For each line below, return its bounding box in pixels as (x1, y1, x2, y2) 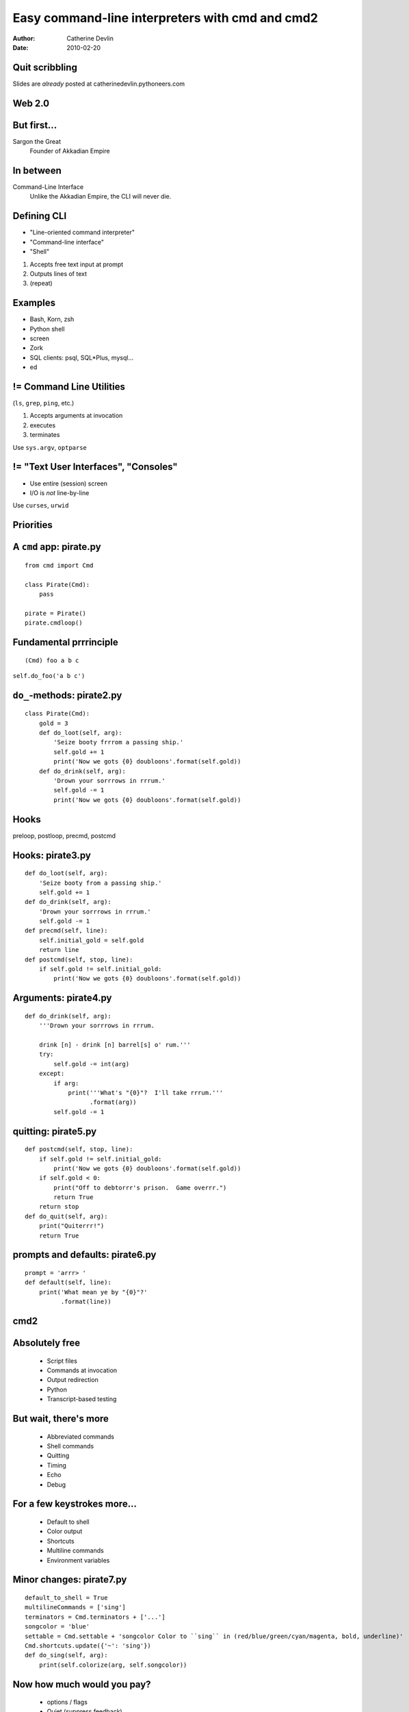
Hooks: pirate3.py (12, 849, 92, 861)
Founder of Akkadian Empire (29, 147, 110, 155)
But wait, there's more (12, 1413, 109, 1424)
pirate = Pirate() (25, 609, 87, 617)
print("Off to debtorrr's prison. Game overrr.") (53, 1183, 227, 1192)
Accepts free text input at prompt (29, 260, 124, 268)
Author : (12, 34, 36, 42)
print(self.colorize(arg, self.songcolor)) (38, 1661, 187, 1669)
